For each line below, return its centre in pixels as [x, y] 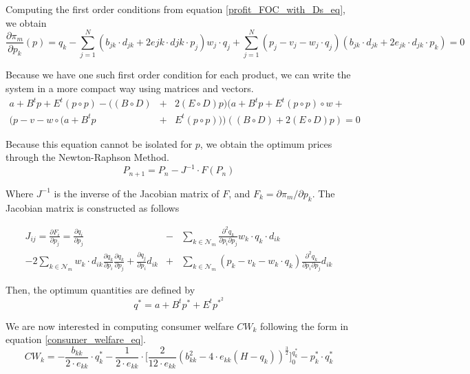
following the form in [305, 326]
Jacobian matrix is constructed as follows [93, 207]
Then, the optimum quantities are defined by [100, 290]
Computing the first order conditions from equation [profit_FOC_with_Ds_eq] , [176, 9]
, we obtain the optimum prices [266, 143]
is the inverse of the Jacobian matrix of [137, 193]
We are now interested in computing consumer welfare [120, 326]
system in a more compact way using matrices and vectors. [130, 88]
